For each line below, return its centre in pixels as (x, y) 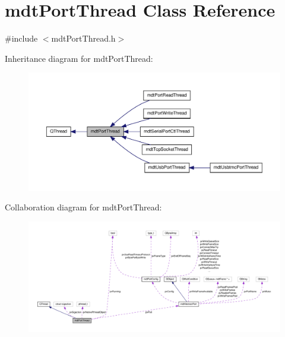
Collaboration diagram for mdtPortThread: (83, 207)
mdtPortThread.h (83, 38)
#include (21, 38)
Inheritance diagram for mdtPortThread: (79, 58)
